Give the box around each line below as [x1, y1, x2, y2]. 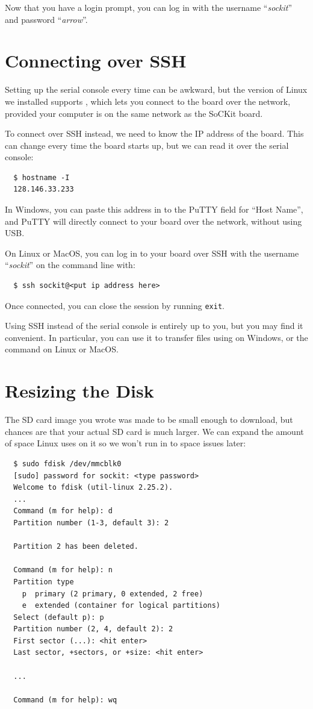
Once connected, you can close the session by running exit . [5, 299, 225, 311]
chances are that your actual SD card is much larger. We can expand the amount [5, 425, 304, 437]
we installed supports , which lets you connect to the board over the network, [5, 95, 291, 107]
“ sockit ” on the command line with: [5, 258, 135, 271]
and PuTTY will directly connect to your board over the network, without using [5, 214, 302, 227]
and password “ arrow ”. [5, 13, 88, 25]
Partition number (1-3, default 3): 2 [13, 518, 169, 527]
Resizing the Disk [5, 378, 154, 403]
